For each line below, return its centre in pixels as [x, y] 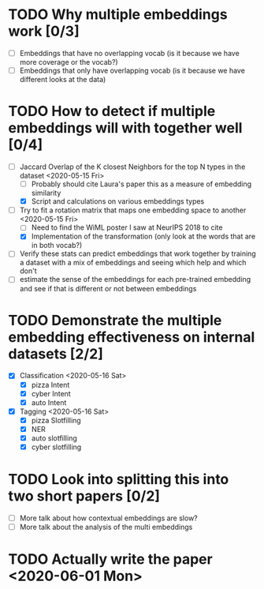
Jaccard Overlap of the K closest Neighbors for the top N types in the [132, 167]
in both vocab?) [57, 246]
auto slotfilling [54, 438]
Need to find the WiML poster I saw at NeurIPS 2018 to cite [127, 227]
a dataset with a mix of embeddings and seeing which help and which [133, 263]
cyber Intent [51, 393]
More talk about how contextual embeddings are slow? [109, 518]
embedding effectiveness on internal [132, 337]
